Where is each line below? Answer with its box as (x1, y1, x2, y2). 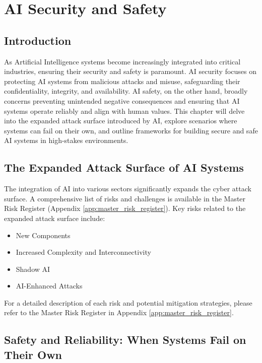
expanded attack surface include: (4, 212, 105, 223)
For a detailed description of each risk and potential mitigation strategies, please (4, 297, 252, 308)
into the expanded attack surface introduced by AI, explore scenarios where (4, 115, 237, 126)
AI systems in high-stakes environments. (4, 135, 128, 146)
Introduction (4, 32, 72, 48)
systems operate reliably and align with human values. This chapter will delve (4, 105, 245, 116)
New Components (16, 230, 71, 240)
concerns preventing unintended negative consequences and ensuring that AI (4, 95, 240, 106)
